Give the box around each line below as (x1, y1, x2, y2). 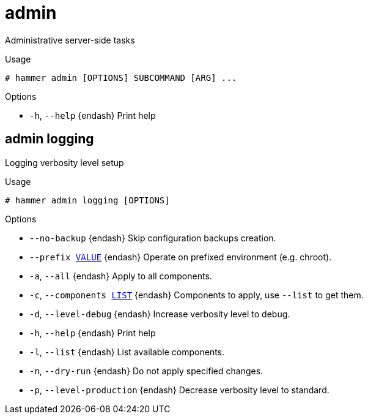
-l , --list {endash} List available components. (29, 346, 225, 357)
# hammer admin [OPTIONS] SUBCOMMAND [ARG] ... (5, 72, 237, 83)
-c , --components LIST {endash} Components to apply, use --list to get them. (29, 289, 364, 300)
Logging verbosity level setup (5, 157, 124, 168)
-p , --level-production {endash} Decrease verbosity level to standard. (29, 384, 329, 395)
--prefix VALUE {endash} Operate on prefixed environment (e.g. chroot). (29, 251, 332, 262)
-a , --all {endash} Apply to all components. (29, 270, 212, 281)
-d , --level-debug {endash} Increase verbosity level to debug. (29, 308, 290, 319)
